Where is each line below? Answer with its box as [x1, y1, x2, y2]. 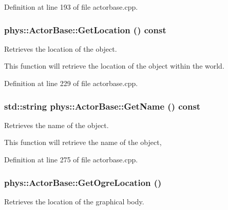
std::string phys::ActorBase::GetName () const [4, 99, 201, 112]
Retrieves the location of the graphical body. [4, 196, 144, 206]
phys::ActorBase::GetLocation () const [4, 23, 166, 36]
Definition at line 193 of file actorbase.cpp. [4, 2, 138, 12]
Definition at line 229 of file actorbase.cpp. [4, 78, 138, 88]
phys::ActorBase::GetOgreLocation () [4, 176, 162, 188]
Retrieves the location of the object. [4, 43, 117, 54]
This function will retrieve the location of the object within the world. [4, 60, 224, 71]
